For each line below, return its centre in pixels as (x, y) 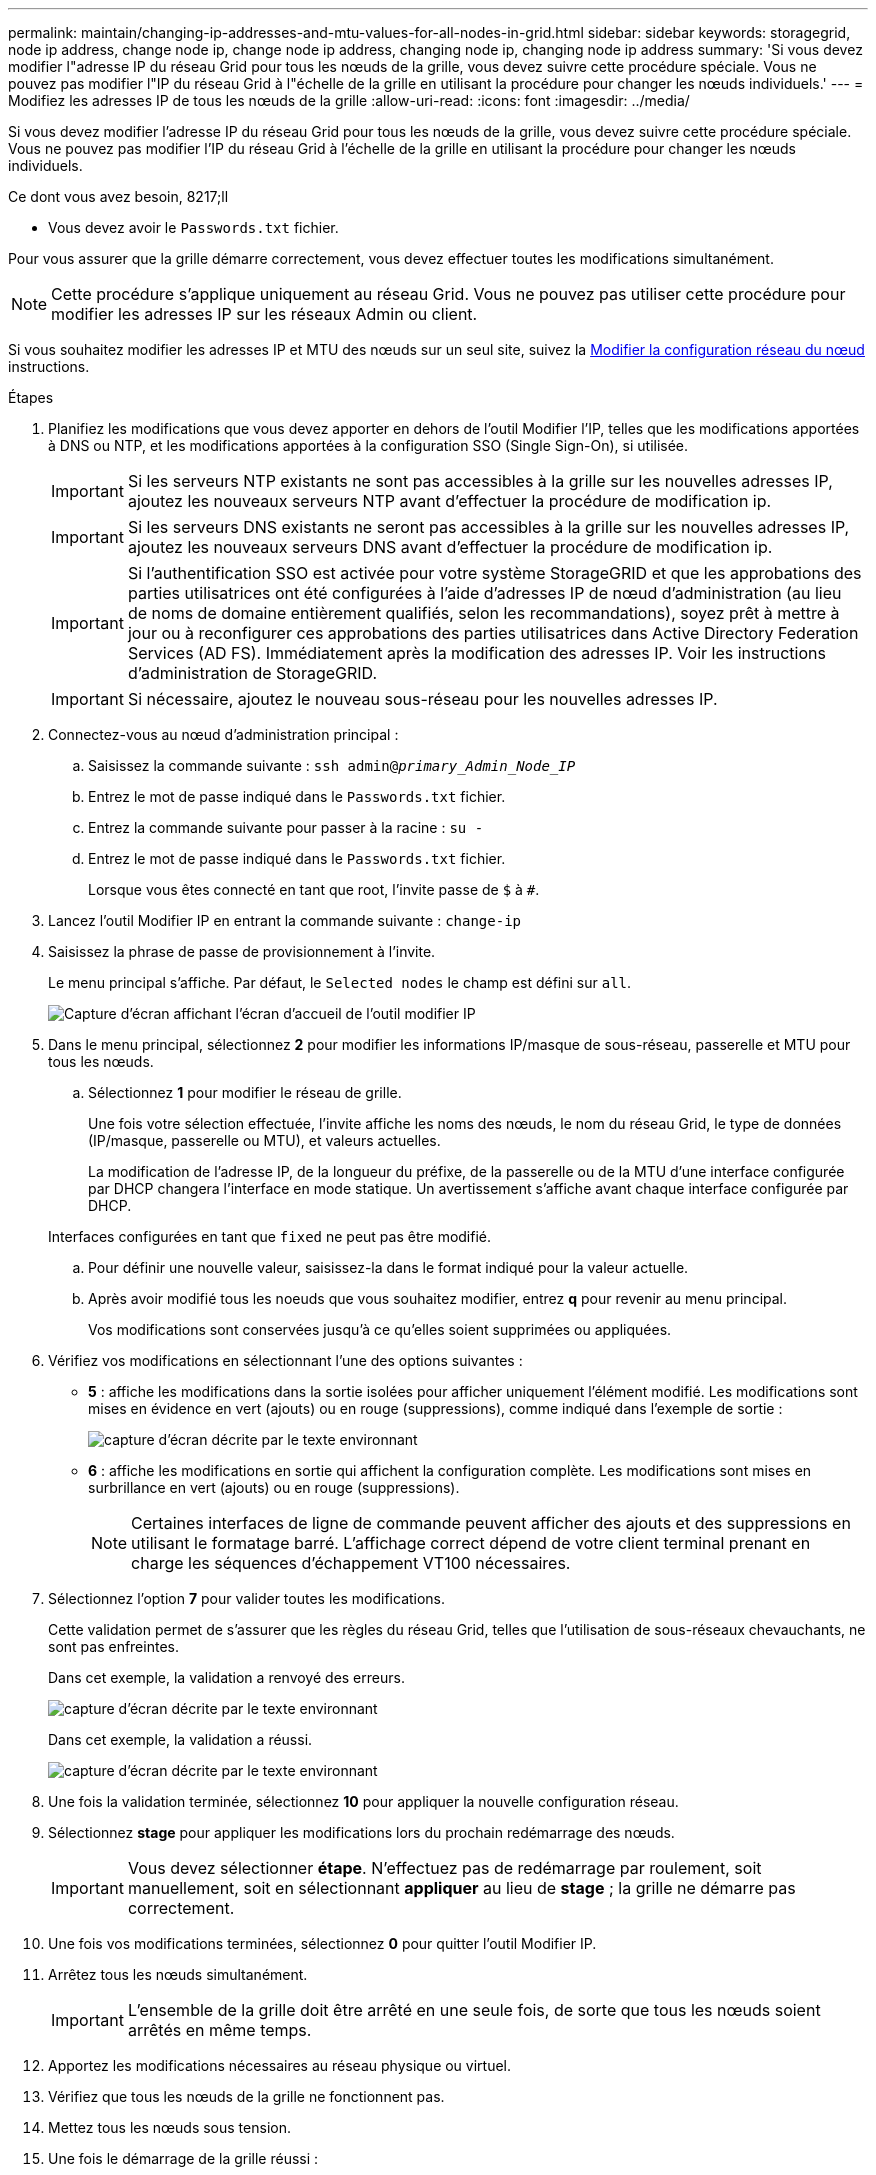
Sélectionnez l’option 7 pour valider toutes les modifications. (247, 1598)
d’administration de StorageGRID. (252, 673)
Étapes (31, 397)
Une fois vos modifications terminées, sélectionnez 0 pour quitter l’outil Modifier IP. (322, 1943)
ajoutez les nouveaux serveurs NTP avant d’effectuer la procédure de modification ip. (449, 501)
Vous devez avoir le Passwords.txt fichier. (193, 227)
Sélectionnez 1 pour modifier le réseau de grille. (245, 1092)
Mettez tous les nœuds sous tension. (169, 2127)
